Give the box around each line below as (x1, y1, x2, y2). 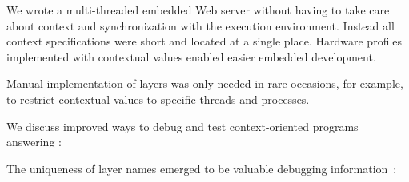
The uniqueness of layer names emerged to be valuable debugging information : (6, 160, 397, 176)
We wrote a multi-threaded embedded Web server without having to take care (6, 2, 390, 18)
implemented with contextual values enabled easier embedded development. (6, 48, 376, 65)
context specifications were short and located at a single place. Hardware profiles (6, 33, 403, 49)
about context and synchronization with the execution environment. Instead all (6, 17, 395, 34)
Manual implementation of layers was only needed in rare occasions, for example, (6, 75, 403, 92)
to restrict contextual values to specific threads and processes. (6, 90, 310, 107)
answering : (6, 133, 62, 150)
